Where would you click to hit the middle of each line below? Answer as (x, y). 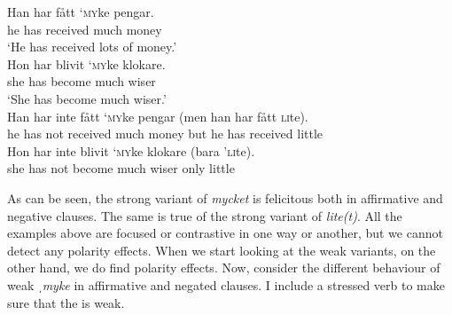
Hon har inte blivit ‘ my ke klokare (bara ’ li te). (131, 150)
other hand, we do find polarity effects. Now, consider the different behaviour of (224, 268)
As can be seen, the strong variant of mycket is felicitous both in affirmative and (225, 197)
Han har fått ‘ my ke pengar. (81, 12)
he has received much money (85, 29)
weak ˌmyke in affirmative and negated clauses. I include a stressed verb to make (226, 284)
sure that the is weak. (66, 302)
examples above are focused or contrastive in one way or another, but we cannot (225, 233)
